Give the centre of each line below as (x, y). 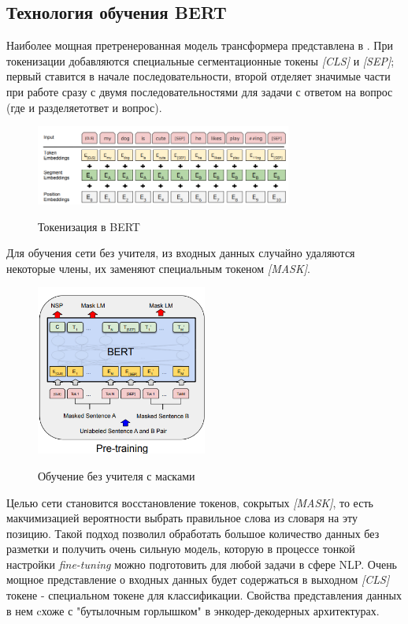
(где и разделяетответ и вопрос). (84, 107)
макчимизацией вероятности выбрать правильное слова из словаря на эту (182, 518)
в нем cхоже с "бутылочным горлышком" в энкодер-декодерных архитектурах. (193, 610)
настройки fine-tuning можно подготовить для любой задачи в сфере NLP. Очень (202, 564)
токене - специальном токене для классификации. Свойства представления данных (204, 595)
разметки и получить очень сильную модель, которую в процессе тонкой (181, 549)
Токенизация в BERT (89, 226)
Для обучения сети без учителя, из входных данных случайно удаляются (181, 253)
